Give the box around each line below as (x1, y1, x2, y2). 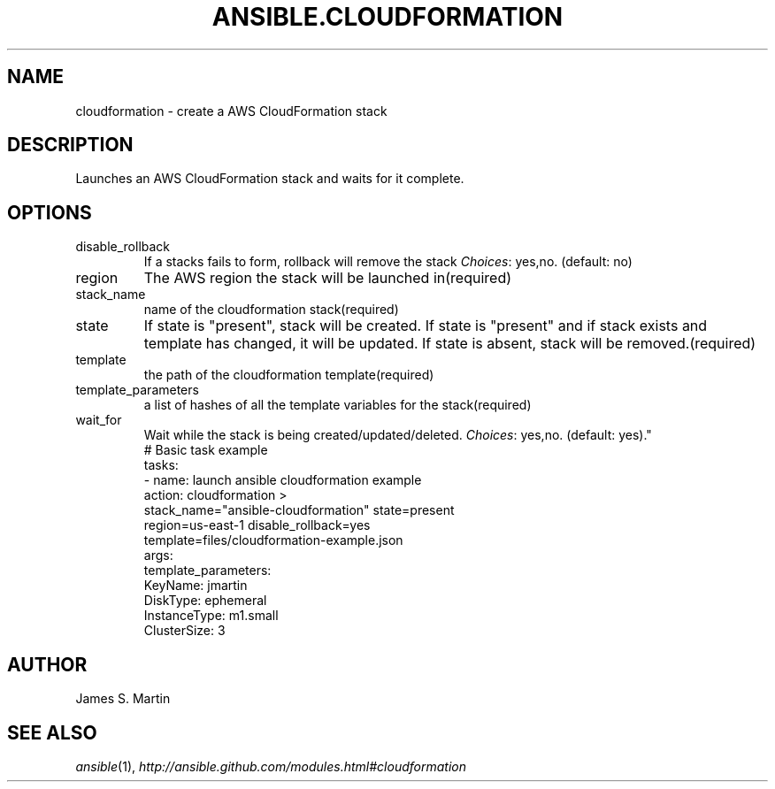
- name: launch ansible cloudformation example (143, 472, 422, 488)
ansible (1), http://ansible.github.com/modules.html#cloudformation (75, 758, 466, 774)
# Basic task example (143, 442, 268, 458)
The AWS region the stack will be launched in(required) (143, 269, 512, 287)
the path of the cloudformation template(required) (143, 367, 434, 383)
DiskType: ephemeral (143, 593, 267, 609)
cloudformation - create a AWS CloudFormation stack (75, 103, 387, 119)
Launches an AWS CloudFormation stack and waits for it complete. (75, 171, 464, 187)
